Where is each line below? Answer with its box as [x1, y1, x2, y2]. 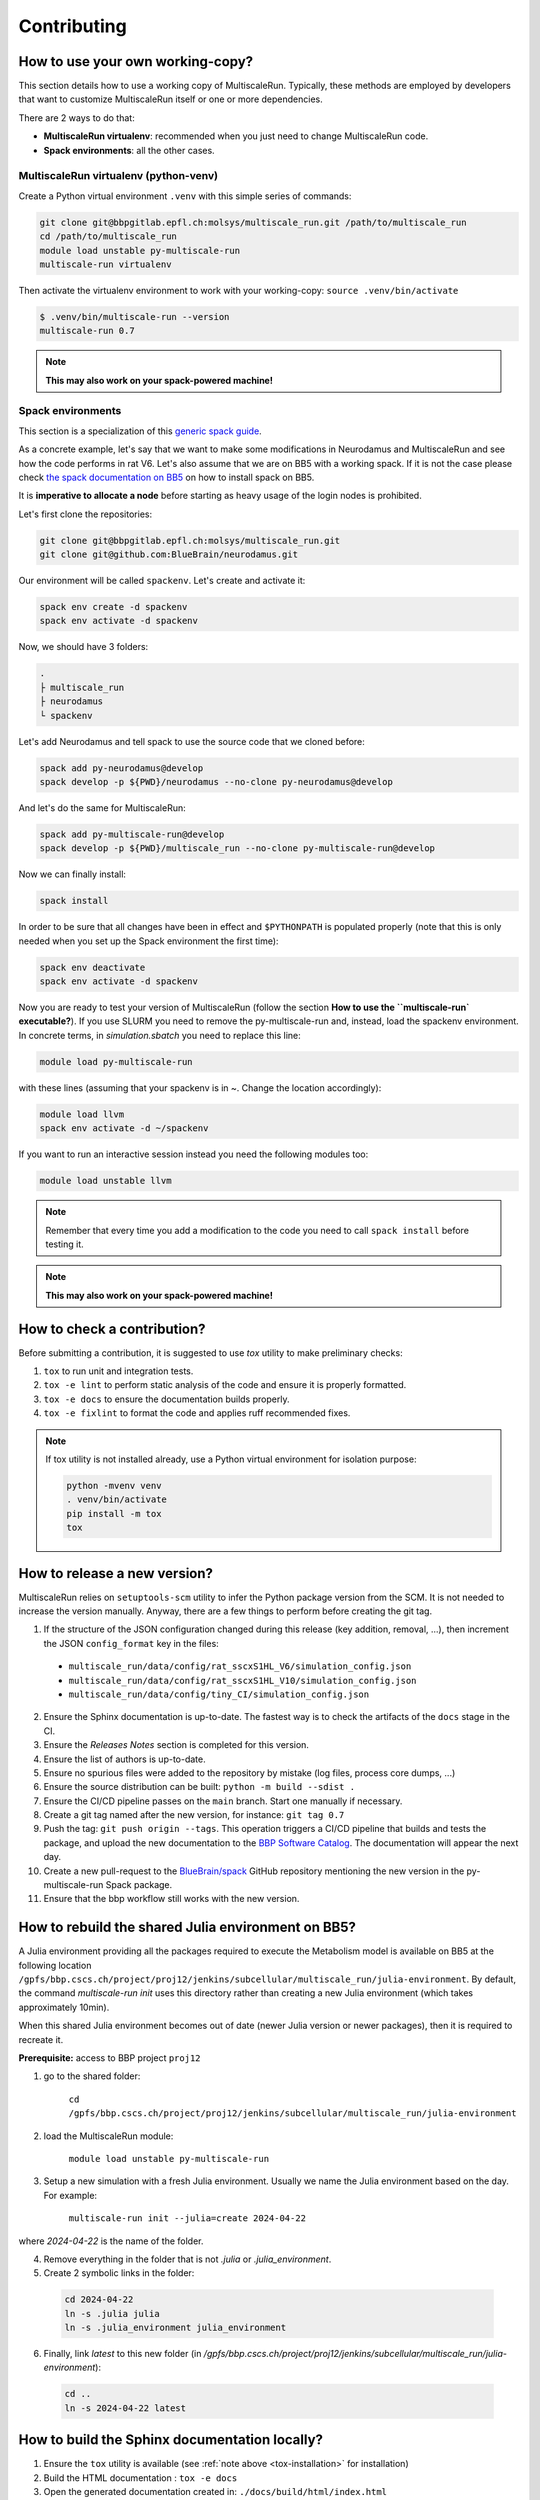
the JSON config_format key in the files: [43, 1637, 219, 1649]
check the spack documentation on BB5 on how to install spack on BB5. [18, 471, 315, 483]
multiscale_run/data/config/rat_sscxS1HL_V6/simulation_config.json [68, 1661, 412, 1672]
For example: [43, 2189, 98, 2201]
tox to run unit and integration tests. [43, 1365, 194, 1377]
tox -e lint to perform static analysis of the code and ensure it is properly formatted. [43, 1379, 407, 1391]
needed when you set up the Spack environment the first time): [18, 935, 279, 947]
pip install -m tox [66, 1508, 162, 1519]
